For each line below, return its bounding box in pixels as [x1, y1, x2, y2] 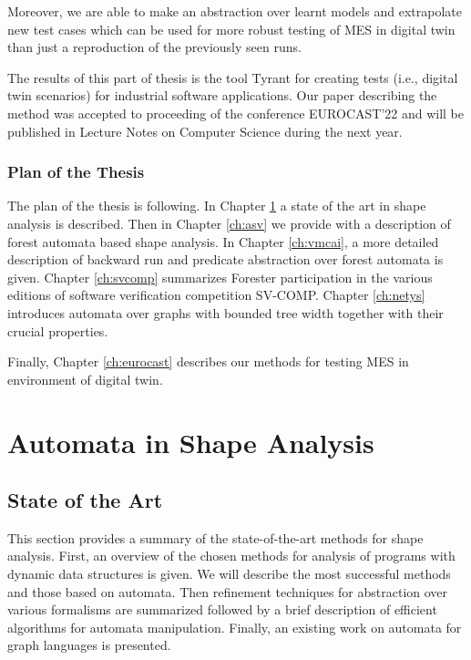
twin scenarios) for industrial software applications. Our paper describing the [7, 86, 437, 105]
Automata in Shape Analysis [7, 423, 374, 460]
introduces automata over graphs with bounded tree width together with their [7, 303, 444, 322]
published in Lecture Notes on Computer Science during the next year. [7, 121, 403, 140]
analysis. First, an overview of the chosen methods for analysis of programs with [7, 546, 456, 565]
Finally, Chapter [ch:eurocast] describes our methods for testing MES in [7, 352, 409, 371]
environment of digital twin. [7, 369, 163, 388]
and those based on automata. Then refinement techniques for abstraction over [7, 582, 448, 601]
